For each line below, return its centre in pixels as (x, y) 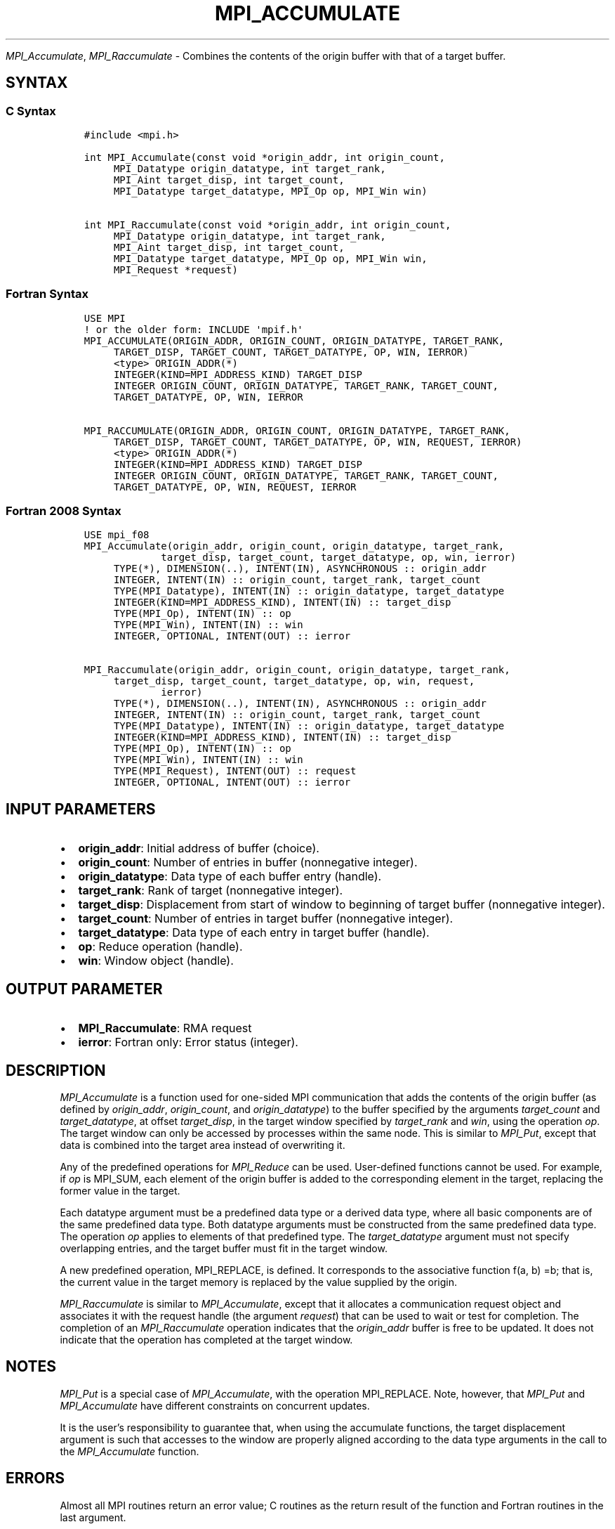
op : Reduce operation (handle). (160, 947)
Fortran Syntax (47, 294)
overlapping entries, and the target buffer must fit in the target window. (224, 1248)
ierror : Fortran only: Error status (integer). (188, 1042)
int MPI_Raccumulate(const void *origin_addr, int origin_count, (267, 225)
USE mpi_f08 (117, 535)
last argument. (93, 1517)
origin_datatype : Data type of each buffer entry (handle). (230, 877)
